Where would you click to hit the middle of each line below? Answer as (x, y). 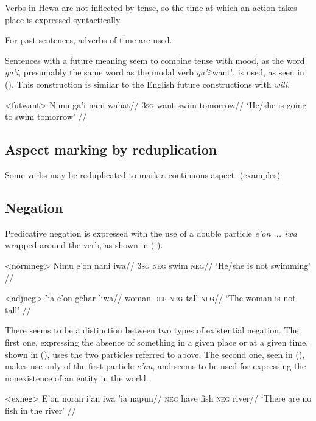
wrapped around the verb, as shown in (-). (84, 245)
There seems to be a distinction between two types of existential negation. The (152, 330)
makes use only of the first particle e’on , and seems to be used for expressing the (156, 366)
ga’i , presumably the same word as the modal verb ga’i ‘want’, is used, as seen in (155, 72)
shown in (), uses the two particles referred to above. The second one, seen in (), (155, 354)
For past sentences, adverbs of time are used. (89, 40)
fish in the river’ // (40, 410)
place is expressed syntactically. (64, 19)
